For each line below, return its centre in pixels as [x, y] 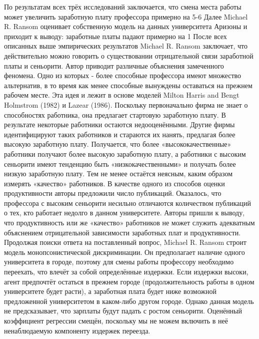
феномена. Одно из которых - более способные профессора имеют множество [123, 75]
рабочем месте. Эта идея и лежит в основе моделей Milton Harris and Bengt [122, 95]
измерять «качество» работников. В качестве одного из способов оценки [114, 183]
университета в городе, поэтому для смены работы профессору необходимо [119, 262]
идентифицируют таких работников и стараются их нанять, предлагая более [120, 134]
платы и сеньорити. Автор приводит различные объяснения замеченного [114, 65]
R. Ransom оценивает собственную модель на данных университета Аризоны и [126, 26]
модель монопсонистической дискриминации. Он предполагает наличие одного [124, 252]
